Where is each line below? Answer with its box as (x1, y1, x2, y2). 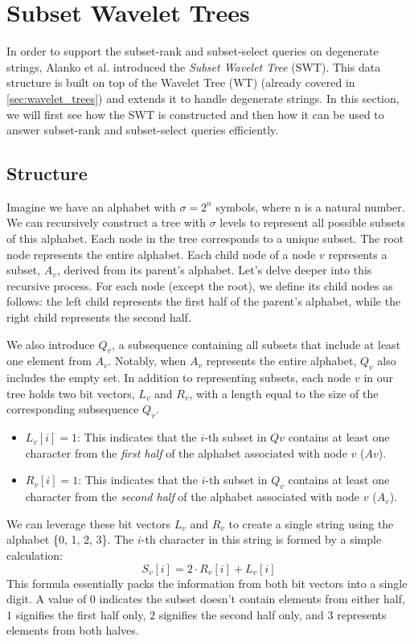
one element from (6, 352, 92, 369)
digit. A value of (6, 590, 87, 607)
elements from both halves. (6, 622, 139, 639)
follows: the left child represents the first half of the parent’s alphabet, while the (6, 293, 401, 310)
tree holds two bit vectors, (6, 384, 135, 401)
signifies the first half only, (15, 606, 146, 623)
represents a (328, 245, 387, 262)
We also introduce (6, 335, 95, 352)
